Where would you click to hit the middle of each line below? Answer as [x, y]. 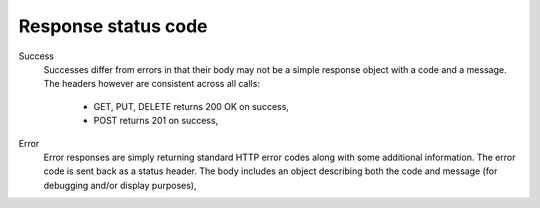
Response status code [113, 26]
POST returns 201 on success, [156, 121]
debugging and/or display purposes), [120, 185]
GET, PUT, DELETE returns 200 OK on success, [191, 106]
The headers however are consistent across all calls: [151, 84]
